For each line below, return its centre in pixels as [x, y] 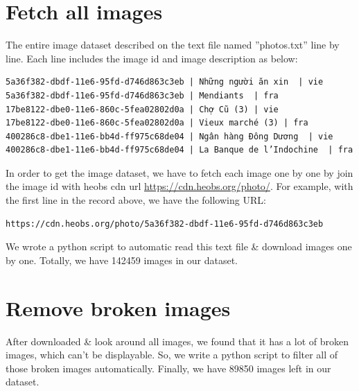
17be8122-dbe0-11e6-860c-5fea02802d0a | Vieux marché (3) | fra [157, 123]
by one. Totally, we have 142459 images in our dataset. [122, 260]
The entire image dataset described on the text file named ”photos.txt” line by [173, 45]
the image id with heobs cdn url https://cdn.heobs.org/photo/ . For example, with [179, 186]
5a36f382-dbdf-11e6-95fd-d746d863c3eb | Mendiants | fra [142, 95]
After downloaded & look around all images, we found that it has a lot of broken [177, 341]
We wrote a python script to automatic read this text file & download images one [179, 246]
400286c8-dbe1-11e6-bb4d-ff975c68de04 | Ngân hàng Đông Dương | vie [169, 136]
